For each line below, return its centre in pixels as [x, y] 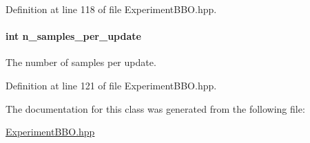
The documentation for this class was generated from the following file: [155, 108]
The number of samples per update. [81, 62]
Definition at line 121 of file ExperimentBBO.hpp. [111, 85]
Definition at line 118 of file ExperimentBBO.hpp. [111, 9]
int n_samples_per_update [73, 36]
